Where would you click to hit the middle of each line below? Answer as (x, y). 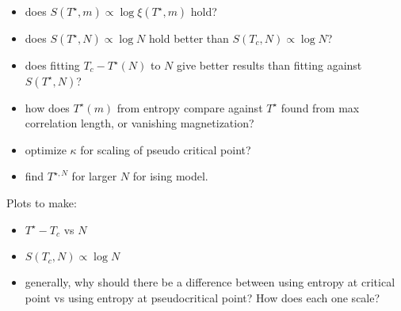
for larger (94, 176)
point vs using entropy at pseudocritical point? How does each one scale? (202, 297)
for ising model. (170, 176)
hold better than (189, 38)
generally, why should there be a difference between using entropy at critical (210, 282)
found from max (320, 107)
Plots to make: (42, 202)
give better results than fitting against (269, 65)
